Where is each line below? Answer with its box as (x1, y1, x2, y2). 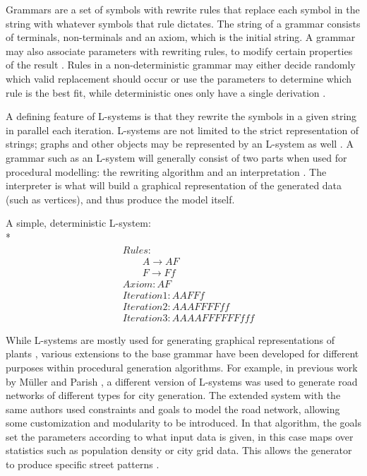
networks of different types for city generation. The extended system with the (6, 388, 341, 403)
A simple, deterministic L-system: (6, 215, 151, 230)
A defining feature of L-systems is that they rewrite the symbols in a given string (6, 109, 357, 124)
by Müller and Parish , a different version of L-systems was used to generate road (6, 374, 358, 388)
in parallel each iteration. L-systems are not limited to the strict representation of (6, 122, 359, 137)
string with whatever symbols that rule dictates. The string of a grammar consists (6, 16, 361, 30)
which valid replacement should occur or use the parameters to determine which (6, 71, 352, 85)
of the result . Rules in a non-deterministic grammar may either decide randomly (6, 57, 356, 72)
